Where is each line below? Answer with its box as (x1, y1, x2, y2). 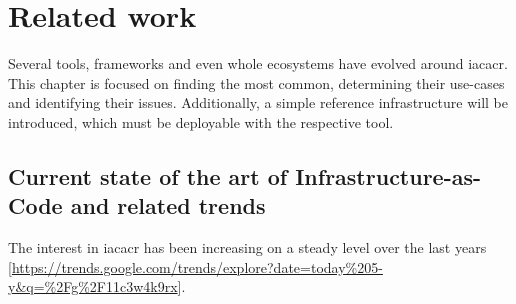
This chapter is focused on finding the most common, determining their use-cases (8, 72, 505, 93)
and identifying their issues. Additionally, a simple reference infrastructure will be (8, 92, 509, 113)
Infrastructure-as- (295, 160, 482, 191)
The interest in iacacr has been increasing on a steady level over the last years (8, 237, 487, 258)
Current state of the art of (8, 160, 288, 191)
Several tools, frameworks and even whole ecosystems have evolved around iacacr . (8, 53, 508, 74)
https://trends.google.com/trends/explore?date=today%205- (11, 256, 383, 277)
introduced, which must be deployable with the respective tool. (8, 111, 394, 132)
